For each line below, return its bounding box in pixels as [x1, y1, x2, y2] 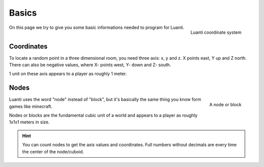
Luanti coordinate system [190, 29, 242, 35]
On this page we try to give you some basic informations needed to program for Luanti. [9, 24, 184, 30]
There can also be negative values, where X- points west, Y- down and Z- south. [9, 62, 171, 68]
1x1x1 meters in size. [9, 119, 50, 125]
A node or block [209, 102, 242, 108]
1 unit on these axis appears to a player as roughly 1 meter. [9, 71, 127, 77]
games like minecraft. [9, 103, 52, 109]
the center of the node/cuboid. [22, 148, 84, 154]
